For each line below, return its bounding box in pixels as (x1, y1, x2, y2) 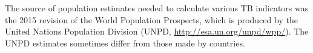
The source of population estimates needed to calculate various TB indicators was (5, 2, 309, 14)
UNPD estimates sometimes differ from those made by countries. (5, 36, 245, 49)
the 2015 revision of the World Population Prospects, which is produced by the (5, 13, 298, 26)
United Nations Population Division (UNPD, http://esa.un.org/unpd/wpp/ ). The (5, 25, 309, 38)
